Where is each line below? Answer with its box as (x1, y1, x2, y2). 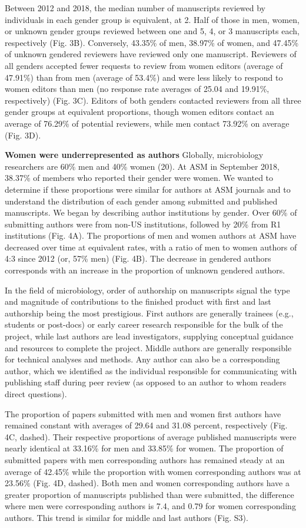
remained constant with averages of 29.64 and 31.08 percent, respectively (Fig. (5, 419, 288, 431)
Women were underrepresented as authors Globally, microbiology (5, 148, 264, 161)
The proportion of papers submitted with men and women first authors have (5, 407, 281, 420)
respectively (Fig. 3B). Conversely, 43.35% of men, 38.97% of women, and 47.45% (5, 36, 299, 48)
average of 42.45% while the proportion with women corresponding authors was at (5, 465, 301, 477)
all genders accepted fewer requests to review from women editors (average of (5, 59, 283, 71)
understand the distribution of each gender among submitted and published (5, 194, 278, 207)
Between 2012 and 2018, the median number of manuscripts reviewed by (5, 2, 265, 14)
